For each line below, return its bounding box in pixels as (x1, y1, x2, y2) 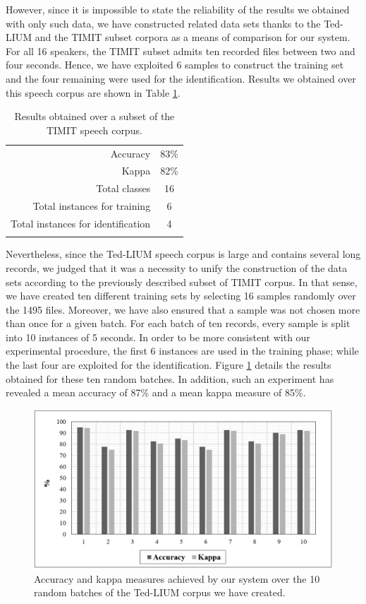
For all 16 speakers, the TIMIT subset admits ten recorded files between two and (6, 43, 355, 58)
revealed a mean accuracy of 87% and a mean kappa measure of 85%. (6, 385, 306, 400)
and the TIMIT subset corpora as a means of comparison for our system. (35, 30, 350, 45)
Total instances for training (32, 199, 151, 213)
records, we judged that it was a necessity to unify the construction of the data (6, 260, 348, 275)
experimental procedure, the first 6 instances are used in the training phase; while (6, 343, 359, 358)
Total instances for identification (11, 215, 151, 230)
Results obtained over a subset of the (14, 109, 175, 124)
